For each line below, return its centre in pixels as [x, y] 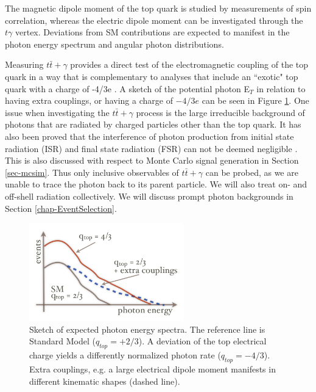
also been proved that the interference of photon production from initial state [149, 136]
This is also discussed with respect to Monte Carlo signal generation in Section [152, 160]
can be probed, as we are [252, 172]
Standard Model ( [62, 341]
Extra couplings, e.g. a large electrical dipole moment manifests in [153, 369]
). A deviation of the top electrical [202, 341]
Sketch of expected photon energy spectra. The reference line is [147, 329]
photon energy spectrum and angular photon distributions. [114, 44]
